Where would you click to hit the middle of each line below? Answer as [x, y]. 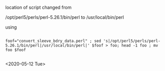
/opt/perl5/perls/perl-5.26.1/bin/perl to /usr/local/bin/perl [65, 17]
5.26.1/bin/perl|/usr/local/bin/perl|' [48, 45]
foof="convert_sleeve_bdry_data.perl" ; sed [53, 41]
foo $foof [16, 50]
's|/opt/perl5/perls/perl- [132, 41]
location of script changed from [38, 7]
